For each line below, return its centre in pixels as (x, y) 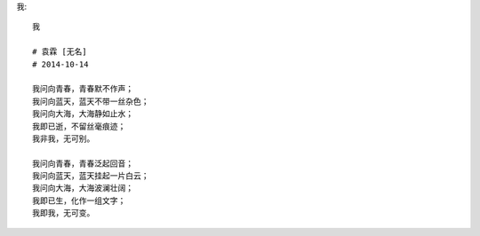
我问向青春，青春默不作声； (83, 89)
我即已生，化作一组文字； (79, 201)
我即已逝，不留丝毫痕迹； (79, 126)
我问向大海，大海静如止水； (83, 114)
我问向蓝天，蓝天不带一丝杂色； (91, 101)
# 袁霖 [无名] (60, 52)
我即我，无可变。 (64, 213)
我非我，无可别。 (64, 138)
